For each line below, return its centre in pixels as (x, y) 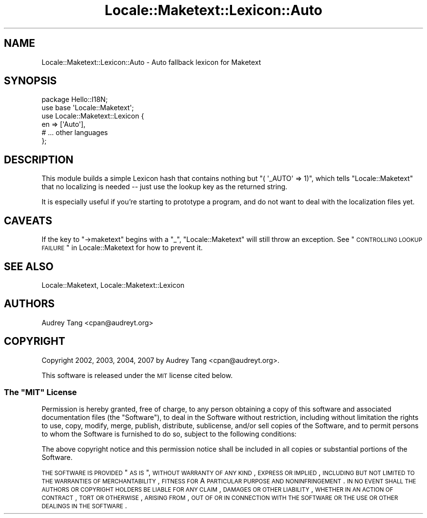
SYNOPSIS (30, 81)
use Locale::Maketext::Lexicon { (93, 116)
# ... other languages (75, 133)
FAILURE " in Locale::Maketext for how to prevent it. (122, 248)
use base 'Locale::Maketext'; (88, 108)
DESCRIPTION (39, 159)
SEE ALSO (29, 266)
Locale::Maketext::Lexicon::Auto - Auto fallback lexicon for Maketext (151, 62)
